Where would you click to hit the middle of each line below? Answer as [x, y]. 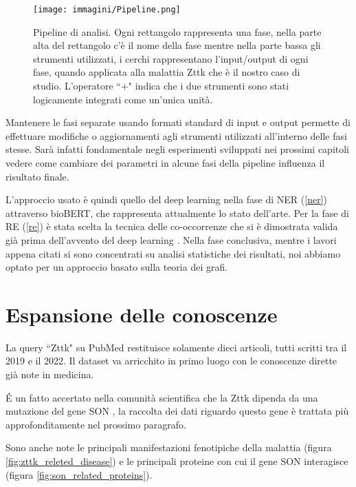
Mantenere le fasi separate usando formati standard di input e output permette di [178, 122]
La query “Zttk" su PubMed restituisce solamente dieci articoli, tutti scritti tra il [176, 347]
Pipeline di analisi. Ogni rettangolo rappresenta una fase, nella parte [177, 31]
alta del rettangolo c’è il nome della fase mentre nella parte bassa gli [177, 45]
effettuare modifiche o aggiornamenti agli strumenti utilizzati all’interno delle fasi [176, 135]
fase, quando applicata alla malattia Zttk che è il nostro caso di [167, 72]
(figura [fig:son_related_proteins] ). [79, 474]
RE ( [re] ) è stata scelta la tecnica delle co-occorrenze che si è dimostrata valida [172, 226]
